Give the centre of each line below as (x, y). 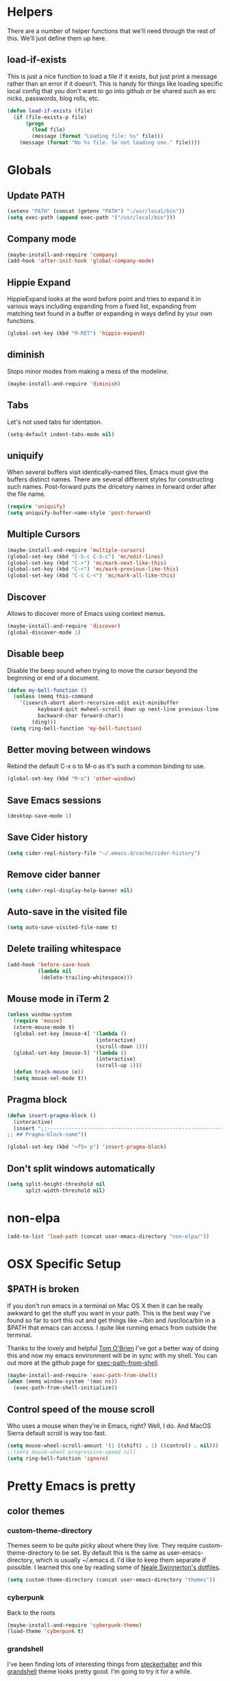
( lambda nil (54, 971)
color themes (36, 1511)
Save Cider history (48, 837)
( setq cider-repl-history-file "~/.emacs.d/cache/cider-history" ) (104, 853)
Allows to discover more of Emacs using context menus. (86, 613)
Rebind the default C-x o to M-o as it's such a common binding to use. (106, 766)
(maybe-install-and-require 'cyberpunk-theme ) (75, 1625)
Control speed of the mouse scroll (81, 1409)
